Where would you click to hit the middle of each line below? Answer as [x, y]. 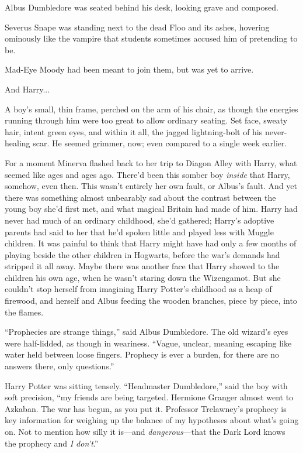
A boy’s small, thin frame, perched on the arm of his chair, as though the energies [151, 109]
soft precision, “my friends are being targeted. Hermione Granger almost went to [149, 397]
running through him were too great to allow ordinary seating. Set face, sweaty [146, 120]
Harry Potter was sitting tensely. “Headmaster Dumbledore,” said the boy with [146, 385]
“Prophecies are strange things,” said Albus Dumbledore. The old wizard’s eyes [147, 332]
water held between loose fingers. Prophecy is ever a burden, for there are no [142, 354]
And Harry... [27, 89]
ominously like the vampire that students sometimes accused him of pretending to [151, 38]
